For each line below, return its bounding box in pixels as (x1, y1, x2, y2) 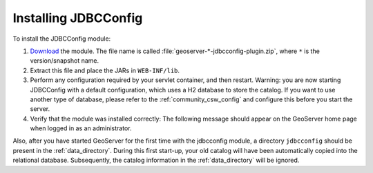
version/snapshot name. (30, 57, 99, 65)
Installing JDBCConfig (12, 10, 143, 26)
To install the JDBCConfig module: (12, 34, 111, 43)
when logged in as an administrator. (30, 124, 132, 132)
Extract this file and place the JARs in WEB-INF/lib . (30, 66, 180, 74)
